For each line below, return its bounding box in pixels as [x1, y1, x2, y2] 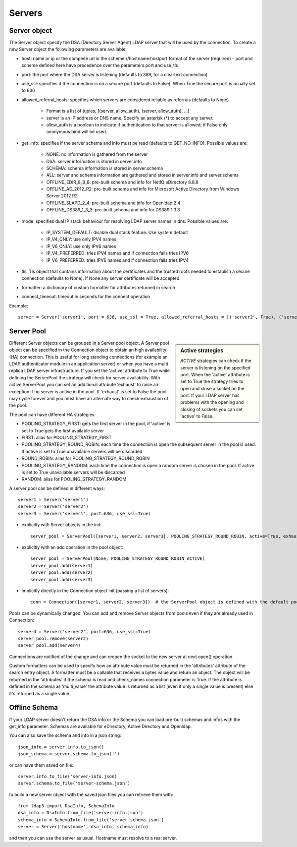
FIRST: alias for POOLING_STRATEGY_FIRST [21, 434, 112, 440]
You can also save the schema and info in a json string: [9, 732, 121, 738]
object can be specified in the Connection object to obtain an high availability [9, 347, 167, 353]
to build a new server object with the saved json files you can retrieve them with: [9, 791, 173, 797]
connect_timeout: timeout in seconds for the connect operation [21, 294, 150, 300]
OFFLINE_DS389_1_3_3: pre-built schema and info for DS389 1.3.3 [46, 207, 180, 213]
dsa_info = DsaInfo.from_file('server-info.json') [18, 810, 144, 816]
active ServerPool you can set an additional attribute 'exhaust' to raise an [9, 382, 158, 388]
